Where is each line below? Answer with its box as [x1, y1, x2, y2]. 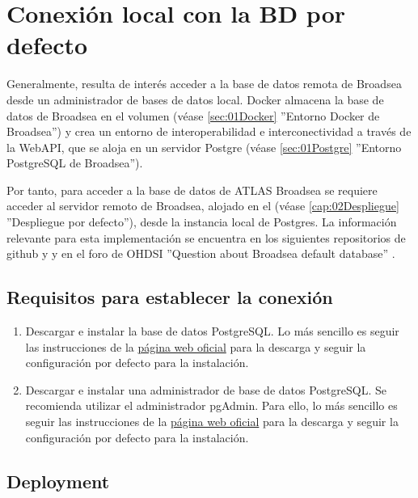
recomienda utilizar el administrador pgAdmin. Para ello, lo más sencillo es [25, 397, 398, 414]
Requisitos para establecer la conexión [6, 285, 333, 310]
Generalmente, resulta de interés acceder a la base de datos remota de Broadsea [6, 75, 402, 92]
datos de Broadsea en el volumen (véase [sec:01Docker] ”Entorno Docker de [6, 107, 380, 124]
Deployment [6, 468, 110, 493]
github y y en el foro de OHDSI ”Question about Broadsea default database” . [6, 245, 395, 262]
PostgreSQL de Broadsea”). [6, 154, 143, 171]
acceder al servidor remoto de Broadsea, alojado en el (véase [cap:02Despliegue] [6, 197, 399, 214]
